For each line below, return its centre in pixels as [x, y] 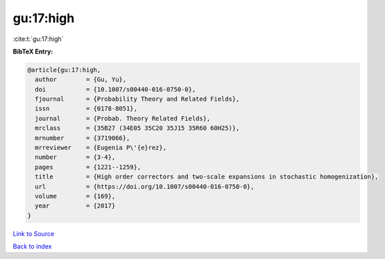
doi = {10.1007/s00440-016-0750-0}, [115, 89]
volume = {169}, [75, 196]
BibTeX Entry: [33, 51]
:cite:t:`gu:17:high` [38, 39]
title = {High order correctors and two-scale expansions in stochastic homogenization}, [207, 177]
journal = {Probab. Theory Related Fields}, [123, 118]
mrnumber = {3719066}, [83, 138]
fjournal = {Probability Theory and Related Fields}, [137, 99]
